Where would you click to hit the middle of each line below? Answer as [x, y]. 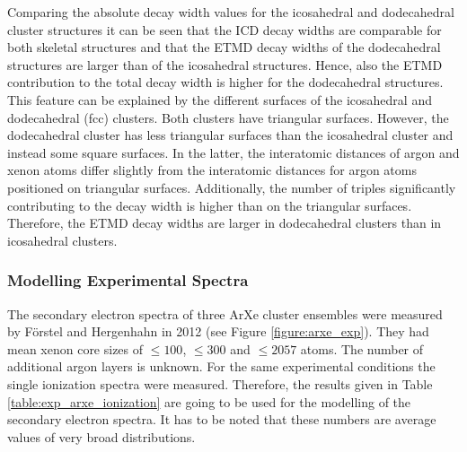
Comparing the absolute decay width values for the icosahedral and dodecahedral [231, 12]
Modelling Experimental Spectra [128, 280]
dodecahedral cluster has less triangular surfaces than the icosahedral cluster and [230, 135]
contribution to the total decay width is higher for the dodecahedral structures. [225, 82]
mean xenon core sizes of [75, 348]
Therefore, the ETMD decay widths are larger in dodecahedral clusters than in [225, 223]
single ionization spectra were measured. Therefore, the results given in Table [220, 383]
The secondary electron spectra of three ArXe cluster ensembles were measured [225, 313]
